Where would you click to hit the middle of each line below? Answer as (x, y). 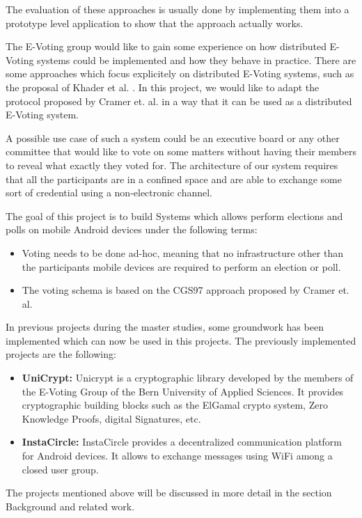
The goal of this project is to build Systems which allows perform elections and (174, 215)
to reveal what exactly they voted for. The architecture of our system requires (172, 165)
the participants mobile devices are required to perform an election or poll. (181, 266)
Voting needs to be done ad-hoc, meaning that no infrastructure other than (182, 252)
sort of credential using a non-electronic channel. (109, 193)
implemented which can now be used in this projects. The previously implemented (181, 340)
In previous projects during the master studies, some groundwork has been (165, 327)
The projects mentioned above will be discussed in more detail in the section (169, 493)
